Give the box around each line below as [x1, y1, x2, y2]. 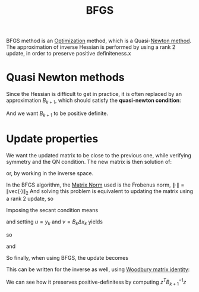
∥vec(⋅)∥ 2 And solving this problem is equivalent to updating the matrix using [6, 187, 194, 196]
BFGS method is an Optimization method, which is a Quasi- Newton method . [6, 37, 192, 45]
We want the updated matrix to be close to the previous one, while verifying [6, 151, 192, 159]
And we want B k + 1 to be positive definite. [6, 110, 109, 118]
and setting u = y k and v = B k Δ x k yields [6, 218, 103, 227]
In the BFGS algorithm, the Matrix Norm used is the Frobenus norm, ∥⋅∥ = [6, 181, 185, 188]
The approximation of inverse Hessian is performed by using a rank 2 [6, 44, 176, 51]
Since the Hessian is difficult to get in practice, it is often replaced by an [6, 91, 182, 98]
